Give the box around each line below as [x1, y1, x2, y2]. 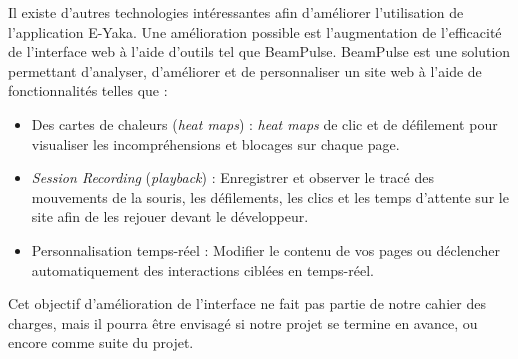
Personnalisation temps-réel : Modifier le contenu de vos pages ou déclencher [31, 239, 500, 260]
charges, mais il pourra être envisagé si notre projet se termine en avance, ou [8, 312, 478, 333]
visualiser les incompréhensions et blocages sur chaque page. [31, 133, 400, 154]
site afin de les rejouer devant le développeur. [31, 206, 309, 227]
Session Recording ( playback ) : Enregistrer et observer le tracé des [31, 167, 434, 188]
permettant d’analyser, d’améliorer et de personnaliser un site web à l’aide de [8, 60, 482, 81]
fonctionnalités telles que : [8, 80, 168, 101]
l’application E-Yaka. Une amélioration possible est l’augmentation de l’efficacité [8, 21, 502, 42]
